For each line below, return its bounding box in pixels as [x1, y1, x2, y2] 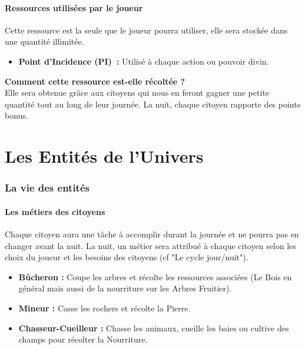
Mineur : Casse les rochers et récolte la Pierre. [18, 301, 191, 314]
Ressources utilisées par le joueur [5, 1, 143, 14]
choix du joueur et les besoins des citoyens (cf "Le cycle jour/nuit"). [5, 251, 248, 263]
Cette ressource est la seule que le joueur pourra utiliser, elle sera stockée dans [5, 24, 288, 36]
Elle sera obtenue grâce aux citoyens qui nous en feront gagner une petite [5, 86, 269, 99]
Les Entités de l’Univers [5, 144, 204, 168]
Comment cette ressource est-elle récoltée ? [5, 75, 185, 87]
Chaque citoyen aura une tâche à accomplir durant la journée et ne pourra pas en [5, 227, 299, 240]
